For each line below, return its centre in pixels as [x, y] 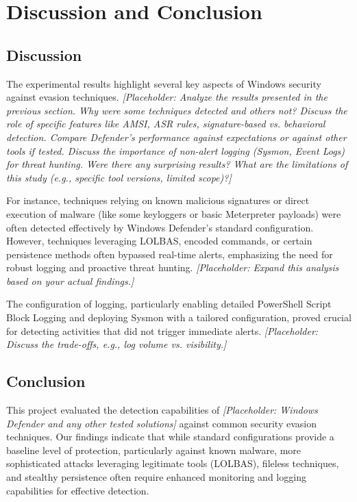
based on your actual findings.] [70, 280]
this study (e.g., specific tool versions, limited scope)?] [119, 177]
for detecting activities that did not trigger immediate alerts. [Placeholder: [162, 330]
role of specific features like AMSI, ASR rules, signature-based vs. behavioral [166, 124]
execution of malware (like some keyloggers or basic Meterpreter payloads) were [174, 213]
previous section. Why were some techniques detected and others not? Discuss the [177, 110]
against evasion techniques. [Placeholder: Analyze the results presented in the [167, 97]
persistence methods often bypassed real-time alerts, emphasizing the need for [170, 254]
